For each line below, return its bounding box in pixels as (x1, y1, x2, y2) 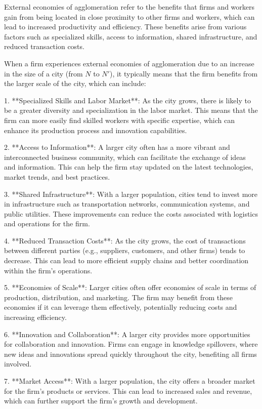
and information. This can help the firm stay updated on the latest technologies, (4, 161, 253, 172)
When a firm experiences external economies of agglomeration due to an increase (4, 58, 254, 68)
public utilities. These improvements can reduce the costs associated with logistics (4, 208, 258, 219)
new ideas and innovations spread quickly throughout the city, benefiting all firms (4, 348, 257, 359)
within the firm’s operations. (4, 265, 93, 275)
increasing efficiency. (4, 312, 67, 322)
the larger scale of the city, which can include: (4, 78, 146, 89)
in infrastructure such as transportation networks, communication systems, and (4, 198, 250, 209)
